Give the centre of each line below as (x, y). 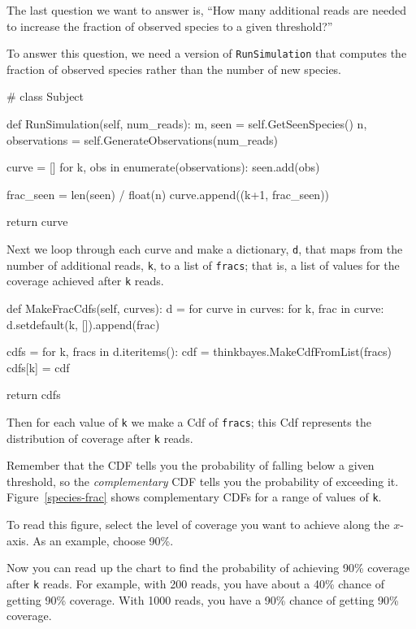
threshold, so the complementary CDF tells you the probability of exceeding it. (203, 481)
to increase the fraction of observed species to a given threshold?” (170, 26)
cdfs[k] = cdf (38, 367)
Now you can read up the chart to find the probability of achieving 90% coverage (208, 568)
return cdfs (34, 395)
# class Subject (45, 96)
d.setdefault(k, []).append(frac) (83, 324)
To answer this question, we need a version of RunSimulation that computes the (207, 53)
